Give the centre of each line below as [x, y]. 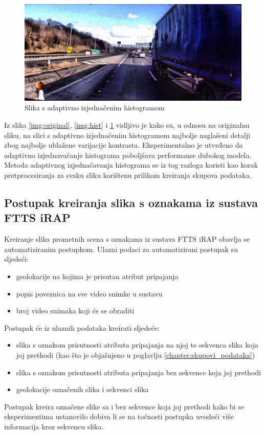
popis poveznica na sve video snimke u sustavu [89, 293]
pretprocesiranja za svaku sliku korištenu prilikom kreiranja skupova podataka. [128, 175]
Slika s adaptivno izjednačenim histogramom [95, 108]
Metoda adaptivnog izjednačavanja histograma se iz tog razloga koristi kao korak [131, 165]
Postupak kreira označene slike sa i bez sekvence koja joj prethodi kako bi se [124, 406]
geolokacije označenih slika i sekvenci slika [82, 389]
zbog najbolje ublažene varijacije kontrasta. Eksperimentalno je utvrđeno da [124, 145]
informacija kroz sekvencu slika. [54, 426]
